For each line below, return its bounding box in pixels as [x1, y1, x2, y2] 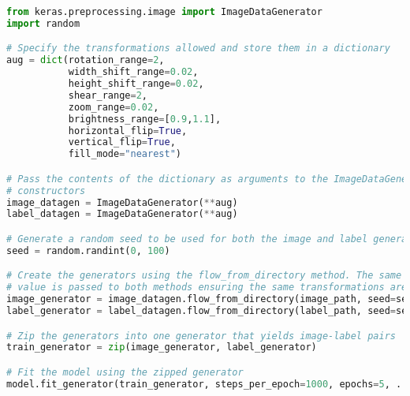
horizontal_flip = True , [68, 125, 188, 136]
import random [6, 17, 80, 29]
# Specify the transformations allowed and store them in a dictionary [6, 43, 390, 54]
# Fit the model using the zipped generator [6, 366, 244, 378]
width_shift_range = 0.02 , [68, 66, 199, 78]
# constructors [6, 185, 86, 196]
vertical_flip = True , [68, 136, 176, 148]
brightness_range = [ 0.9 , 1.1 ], [68, 113, 222, 125]
